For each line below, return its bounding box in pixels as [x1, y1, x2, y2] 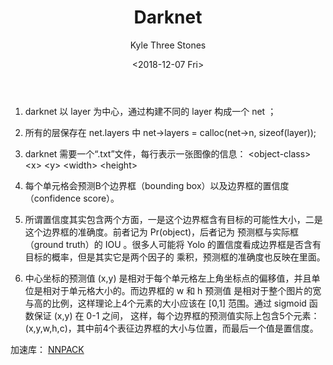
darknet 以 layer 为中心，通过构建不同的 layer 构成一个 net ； [24, 105, 277, 117]
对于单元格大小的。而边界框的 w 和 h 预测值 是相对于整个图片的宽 [51, 284, 322, 296]
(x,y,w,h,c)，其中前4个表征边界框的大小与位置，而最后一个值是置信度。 [24, 322, 319, 334]
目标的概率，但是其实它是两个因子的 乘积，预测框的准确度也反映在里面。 [24, 251, 326, 263]
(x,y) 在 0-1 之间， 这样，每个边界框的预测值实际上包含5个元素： [53, 309, 320, 321]
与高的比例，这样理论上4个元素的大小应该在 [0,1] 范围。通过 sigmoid [24, 297, 307, 309]
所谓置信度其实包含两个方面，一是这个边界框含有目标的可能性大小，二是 [24, 213, 323, 225]
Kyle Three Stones [129, 39, 207, 51]
